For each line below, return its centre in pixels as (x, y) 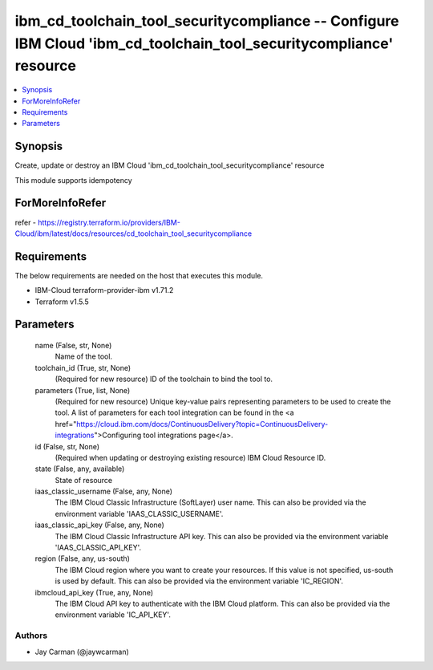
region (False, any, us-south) (82, 558)
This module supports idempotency (73, 180)
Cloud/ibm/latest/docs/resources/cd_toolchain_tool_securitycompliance (134, 233)
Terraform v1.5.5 (62, 302)
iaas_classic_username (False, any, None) (103, 491)
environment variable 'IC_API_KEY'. (113, 615)
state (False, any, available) (80, 469)
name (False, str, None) (73, 345)
